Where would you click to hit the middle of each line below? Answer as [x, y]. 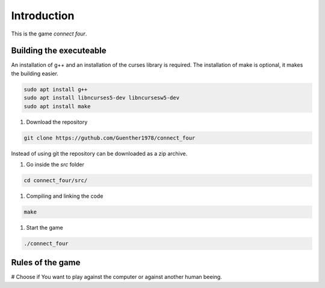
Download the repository [57, 122]
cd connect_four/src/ [56, 180]
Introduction [43, 16]
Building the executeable [59, 51]
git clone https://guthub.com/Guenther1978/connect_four [110, 138]
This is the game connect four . [49, 34]
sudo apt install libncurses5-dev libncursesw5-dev [102, 98]
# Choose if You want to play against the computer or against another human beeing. [116, 277]
